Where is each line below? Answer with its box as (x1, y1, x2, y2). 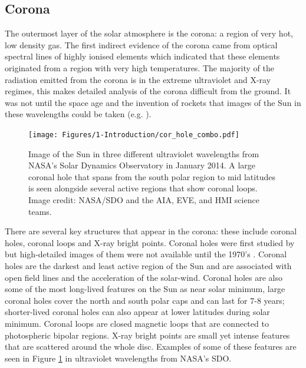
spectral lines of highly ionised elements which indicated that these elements (5, 50, 280, 62)
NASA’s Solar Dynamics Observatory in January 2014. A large (28, 159, 256, 171)
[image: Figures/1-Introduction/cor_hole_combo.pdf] (28, 130, 239, 139)
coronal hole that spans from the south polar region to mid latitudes (28, 170, 275, 183)
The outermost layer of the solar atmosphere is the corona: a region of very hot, (5, 27, 293, 39)
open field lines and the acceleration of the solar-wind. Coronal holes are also (5, 271, 283, 283)
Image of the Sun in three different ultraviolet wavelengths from (28, 147, 259, 160)
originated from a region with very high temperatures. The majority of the (5, 61, 274, 74)
